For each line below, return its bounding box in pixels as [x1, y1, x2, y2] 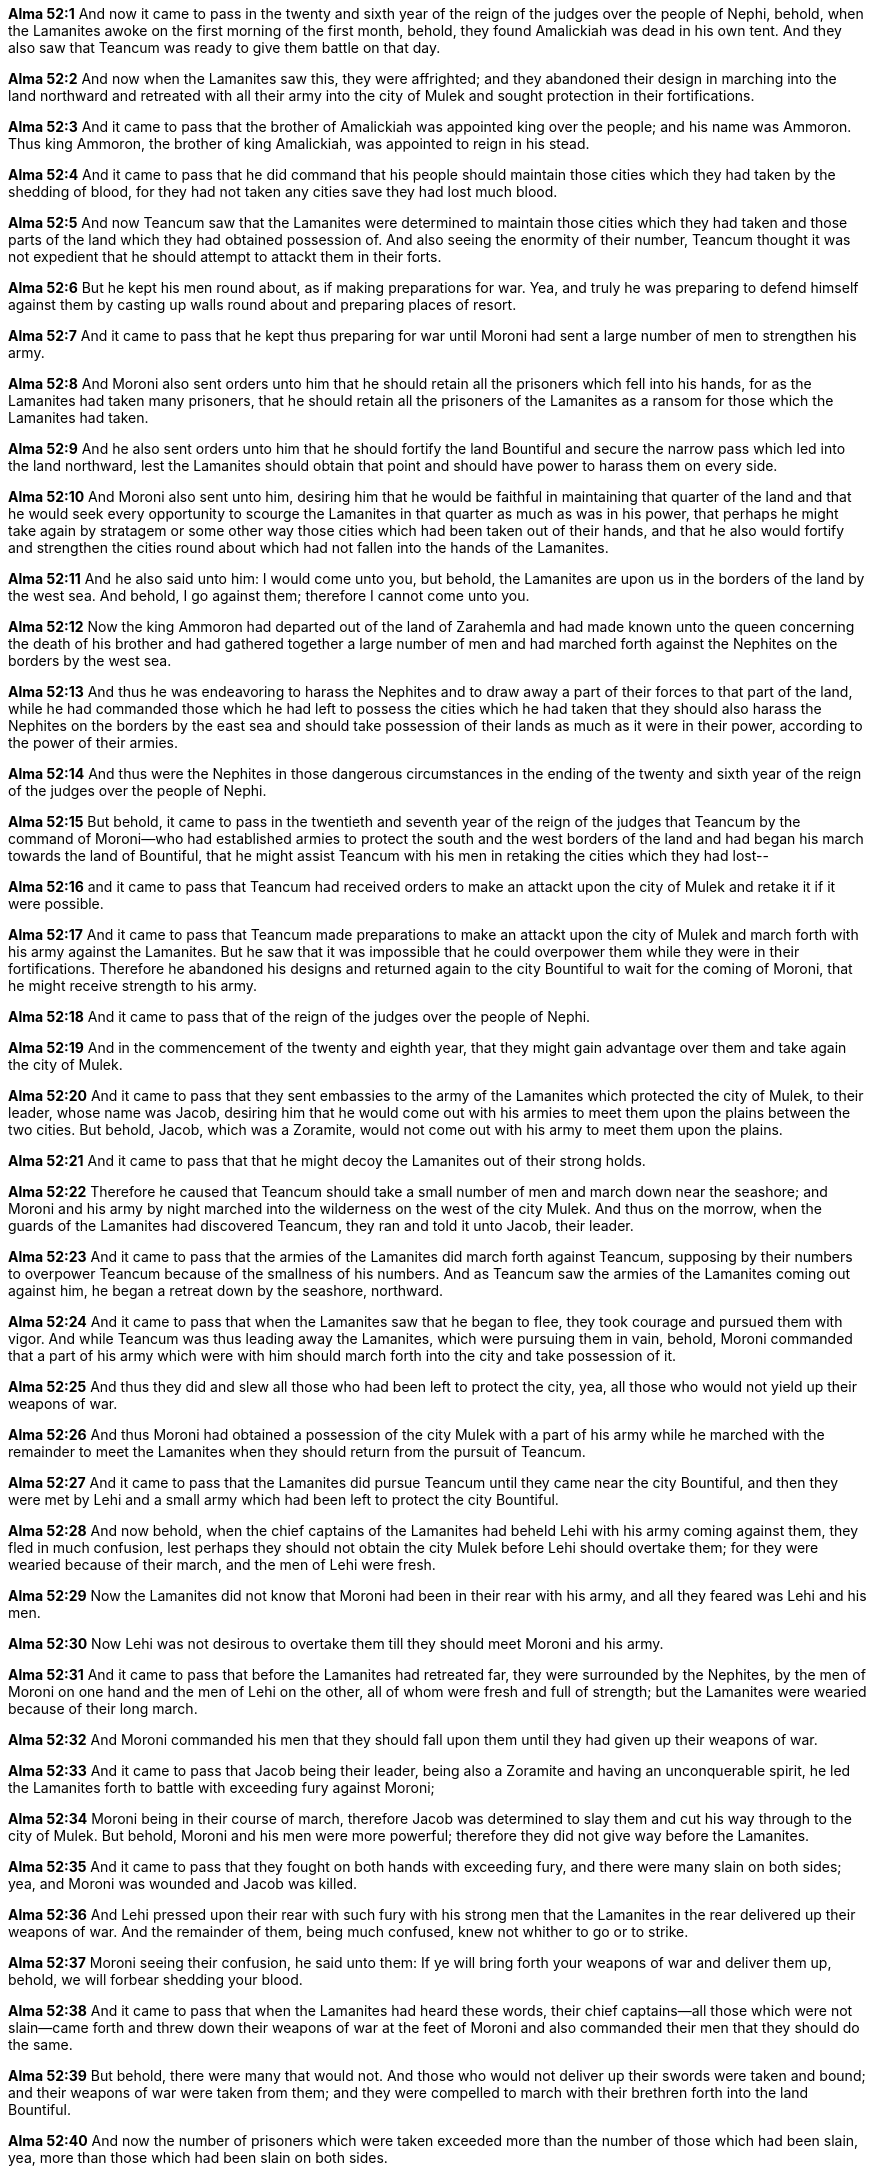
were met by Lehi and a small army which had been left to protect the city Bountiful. [8, 1491, 559, 1508]
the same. [8, 2036, 73, 2053]
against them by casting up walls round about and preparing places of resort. [8, 296, 517, 313]
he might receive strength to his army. [8, 977, 258, 994]
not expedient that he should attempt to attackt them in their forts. [8, 248, 442, 265]
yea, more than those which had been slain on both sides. [8, 2149, 388, 2166]
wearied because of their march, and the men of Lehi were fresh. [8, 1556, 436, 1573]
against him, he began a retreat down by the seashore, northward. [8, 1282, 444, 1299]
